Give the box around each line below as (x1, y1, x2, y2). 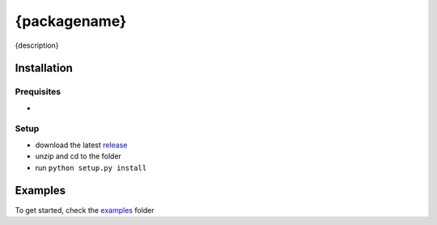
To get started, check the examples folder (15, 205, 155, 214)
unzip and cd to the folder (35, 151, 121, 161)
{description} (15, 40, 59, 50)
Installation (15, 62, 73, 75)
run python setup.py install (35, 163, 147, 172)
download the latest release (35, 140, 128, 150)
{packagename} (15, 12, 127, 30)
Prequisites (15, 86, 61, 97)
